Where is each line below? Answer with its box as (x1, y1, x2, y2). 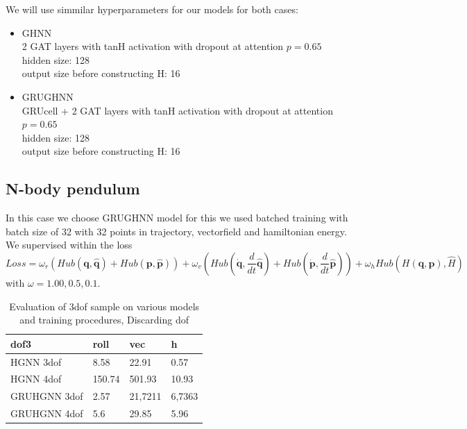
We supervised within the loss (6, 237, 133, 252)
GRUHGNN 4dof (10, 406, 83, 421)
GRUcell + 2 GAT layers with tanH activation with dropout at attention (22, 103, 333, 117)
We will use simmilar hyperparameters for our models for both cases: (6, 2, 298, 16)
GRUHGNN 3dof (10, 389, 83, 403)
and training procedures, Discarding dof (19, 312, 189, 327)
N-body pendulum (6, 178, 140, 199)
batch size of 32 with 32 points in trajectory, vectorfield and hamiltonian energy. (6, 224, 347, 238)
